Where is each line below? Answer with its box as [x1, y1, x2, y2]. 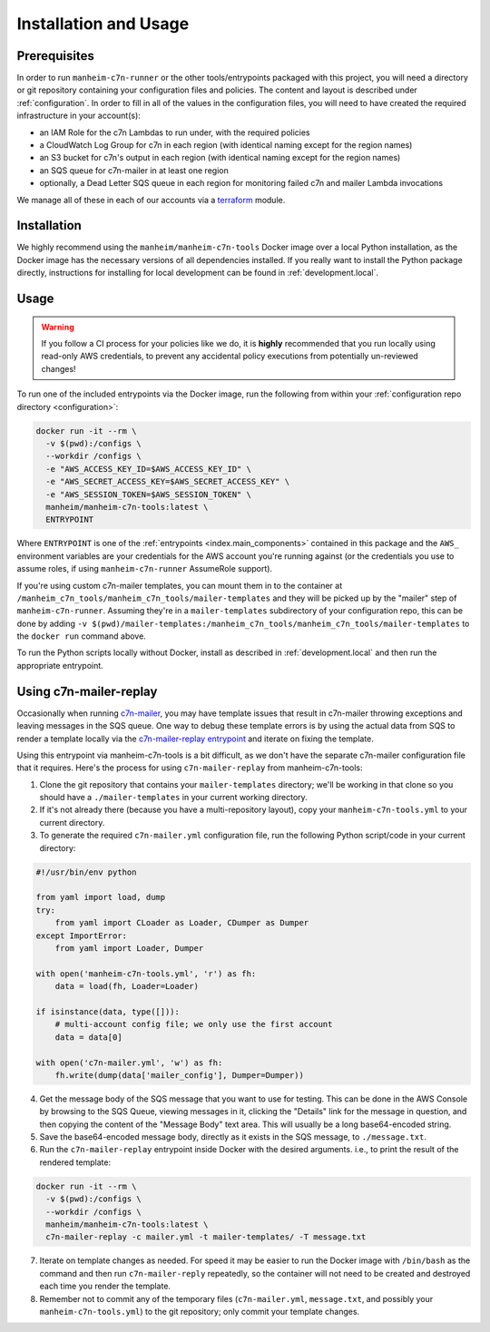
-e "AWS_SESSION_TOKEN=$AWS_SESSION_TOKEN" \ [45, 489, 251, 499]
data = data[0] [54, 1032, 122, 1043]
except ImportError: [35, 930, 127, 941]
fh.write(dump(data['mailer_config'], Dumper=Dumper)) [54, 1070, 304, 1080]
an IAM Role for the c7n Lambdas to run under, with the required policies [39, 127, 310, 138]
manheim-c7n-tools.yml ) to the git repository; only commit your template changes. [39, 1306, 360, 1317]
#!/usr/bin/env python [35, 867, 137, 877]
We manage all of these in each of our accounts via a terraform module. [16, 194, 286, 205]
